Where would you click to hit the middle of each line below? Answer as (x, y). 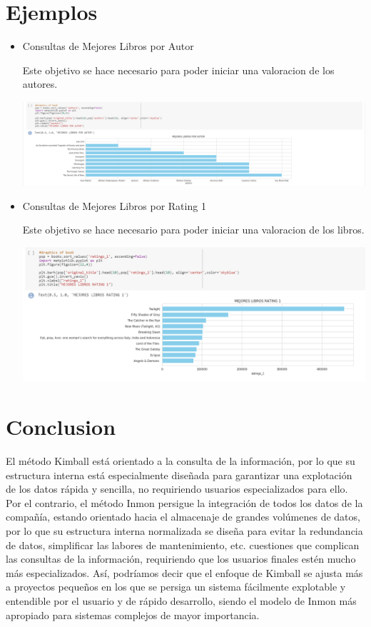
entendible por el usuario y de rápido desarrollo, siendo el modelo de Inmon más (181, 601)
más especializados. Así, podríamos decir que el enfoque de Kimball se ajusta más (184, 572)
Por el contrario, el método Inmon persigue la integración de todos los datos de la (184, 502)
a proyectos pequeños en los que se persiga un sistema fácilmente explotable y (176, 587)
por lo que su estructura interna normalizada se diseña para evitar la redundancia (184, 531)
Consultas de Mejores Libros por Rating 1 (114, 205)
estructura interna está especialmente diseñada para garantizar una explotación (179, 475)
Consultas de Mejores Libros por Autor (108, 46)
